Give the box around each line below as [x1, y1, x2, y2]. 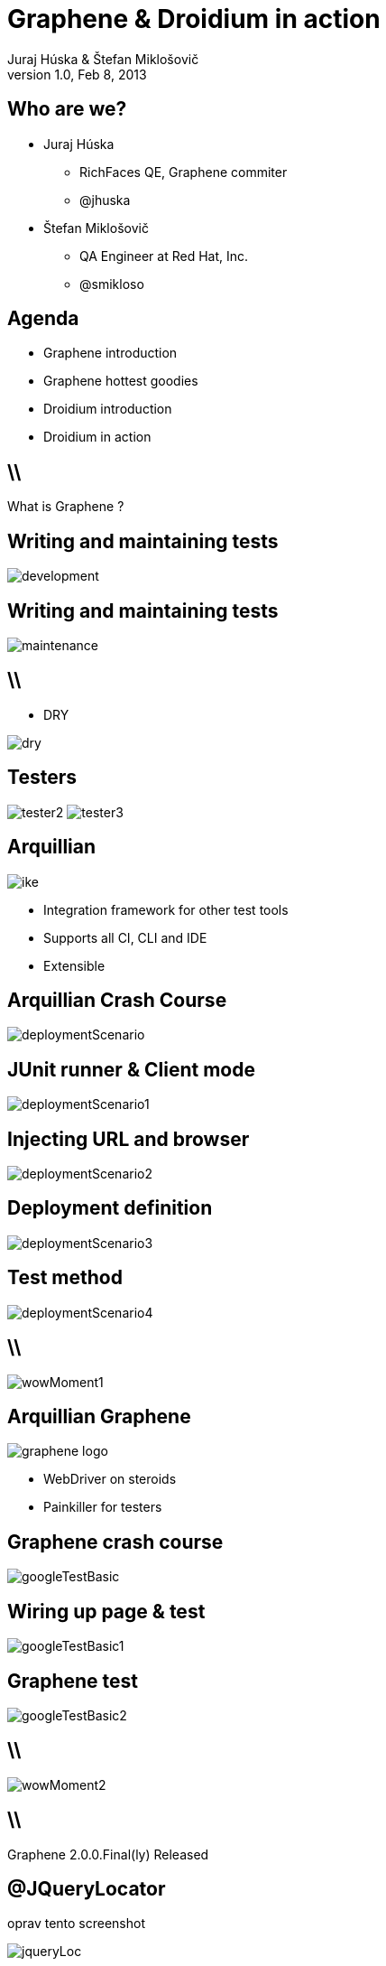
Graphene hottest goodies [43, 373, 198, 389]
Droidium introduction [43, 401, 172, 417]
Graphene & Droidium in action [7, 4, 381, 34]
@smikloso [79, 275, 144, 292]
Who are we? [7, 98, 127, 121]
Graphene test [7, 1669, 139, 1692]
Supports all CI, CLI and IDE [43, 929, 207, 946]
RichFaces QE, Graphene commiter [79, 163, 288, 180]
